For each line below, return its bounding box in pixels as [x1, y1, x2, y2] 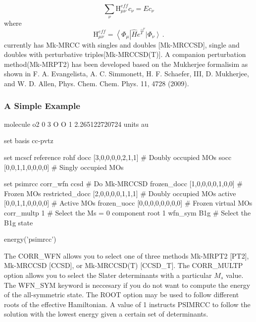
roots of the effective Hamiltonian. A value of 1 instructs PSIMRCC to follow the [4, 299, 251, 309]
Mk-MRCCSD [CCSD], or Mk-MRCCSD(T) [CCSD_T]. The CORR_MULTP [4, 260, 243, 270]
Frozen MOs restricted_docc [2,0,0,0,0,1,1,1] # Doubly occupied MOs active [4, 188, 236, 198]
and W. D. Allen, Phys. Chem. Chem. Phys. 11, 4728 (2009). [4, 78, 189, 89]
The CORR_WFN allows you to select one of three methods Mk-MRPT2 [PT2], [4, 250, 249, 261]
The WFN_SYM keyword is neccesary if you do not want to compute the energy [4, 279, 251, 290]
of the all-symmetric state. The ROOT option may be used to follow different [4, 289, 239, 300]
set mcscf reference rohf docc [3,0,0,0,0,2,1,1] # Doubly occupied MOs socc [4, 152, 232, 162]
